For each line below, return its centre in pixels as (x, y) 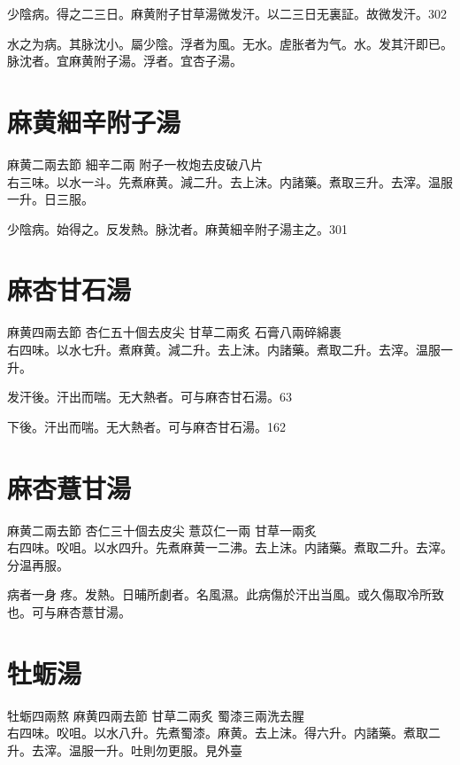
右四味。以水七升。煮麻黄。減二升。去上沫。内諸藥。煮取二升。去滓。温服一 (230, 349)
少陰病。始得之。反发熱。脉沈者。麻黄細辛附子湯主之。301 (177, 228)
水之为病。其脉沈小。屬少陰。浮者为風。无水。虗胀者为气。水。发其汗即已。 (230, 43)
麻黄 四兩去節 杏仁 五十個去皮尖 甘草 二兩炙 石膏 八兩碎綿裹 (175, 332)
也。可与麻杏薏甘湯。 (69, 611)
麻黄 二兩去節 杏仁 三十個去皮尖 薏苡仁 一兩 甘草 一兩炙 (162, 530)
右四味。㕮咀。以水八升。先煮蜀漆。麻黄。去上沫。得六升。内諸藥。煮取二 (224, 733)
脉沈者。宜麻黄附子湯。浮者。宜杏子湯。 (125, 61)
